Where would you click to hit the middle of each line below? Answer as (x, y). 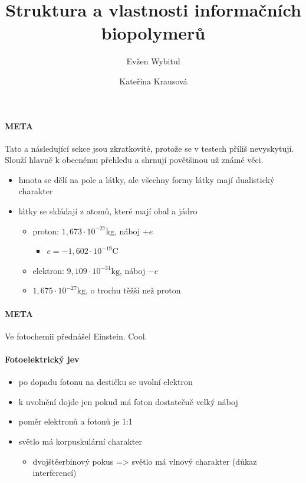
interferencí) (55, 473)
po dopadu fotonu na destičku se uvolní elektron (106, 382)
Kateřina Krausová (153, 81)
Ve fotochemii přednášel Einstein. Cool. (76, 336)
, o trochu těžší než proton (133, 290)
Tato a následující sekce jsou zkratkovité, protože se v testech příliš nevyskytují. (149, 148)
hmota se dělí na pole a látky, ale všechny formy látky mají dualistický (147, 179)
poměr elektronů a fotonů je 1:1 (75, 421)
